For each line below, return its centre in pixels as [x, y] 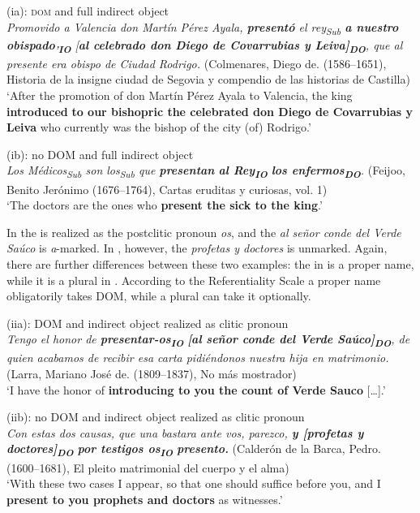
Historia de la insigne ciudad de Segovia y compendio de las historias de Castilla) [208, 79]
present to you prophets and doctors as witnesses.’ [145, 499]
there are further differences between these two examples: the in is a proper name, [210, 263]
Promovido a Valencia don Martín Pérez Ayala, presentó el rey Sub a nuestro [203, 28]
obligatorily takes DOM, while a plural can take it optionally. [159, 296]
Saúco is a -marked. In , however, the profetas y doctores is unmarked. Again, [197, 248]
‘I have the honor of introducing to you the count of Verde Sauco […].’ [196, 389]
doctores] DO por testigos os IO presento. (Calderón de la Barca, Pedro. [194, 450]
